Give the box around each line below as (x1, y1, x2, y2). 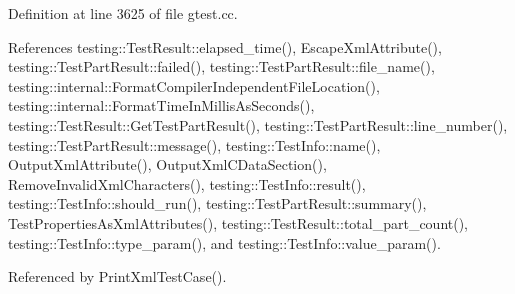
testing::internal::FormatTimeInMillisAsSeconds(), (8, 95, 315, 116)
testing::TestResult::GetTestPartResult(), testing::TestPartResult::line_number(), (8, 114, 508, 135)
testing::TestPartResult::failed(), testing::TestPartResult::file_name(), (8, 56, 435, 77)
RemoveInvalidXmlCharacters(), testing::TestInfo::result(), (8, 173, 366, 194)
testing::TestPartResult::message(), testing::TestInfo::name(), (8, 134, 381, 155)
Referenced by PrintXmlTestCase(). (8, 266, 227, 287)
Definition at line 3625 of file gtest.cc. (8, 3, 238, 23)
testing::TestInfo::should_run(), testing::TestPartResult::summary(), (8, 193, 427, 214)
